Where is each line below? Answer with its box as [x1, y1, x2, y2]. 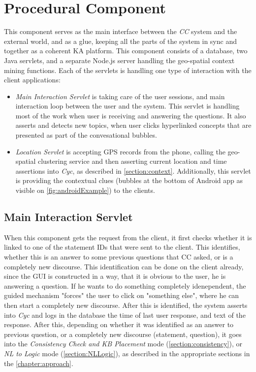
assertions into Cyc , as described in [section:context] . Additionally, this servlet [15, 165, 251, 176]
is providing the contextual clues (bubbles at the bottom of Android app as [15, 175, 243, 186]
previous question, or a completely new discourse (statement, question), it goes [4, 329, 242, 339]
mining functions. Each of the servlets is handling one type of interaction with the [4, 65, 252, 75]
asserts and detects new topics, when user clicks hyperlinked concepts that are [15, 120, 252, 130]
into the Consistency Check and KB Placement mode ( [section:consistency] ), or [4, 338, 242, 349]
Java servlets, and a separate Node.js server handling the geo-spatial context [4, 55, 235, 65]
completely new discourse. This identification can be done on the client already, [4, 261, 244, 271]
